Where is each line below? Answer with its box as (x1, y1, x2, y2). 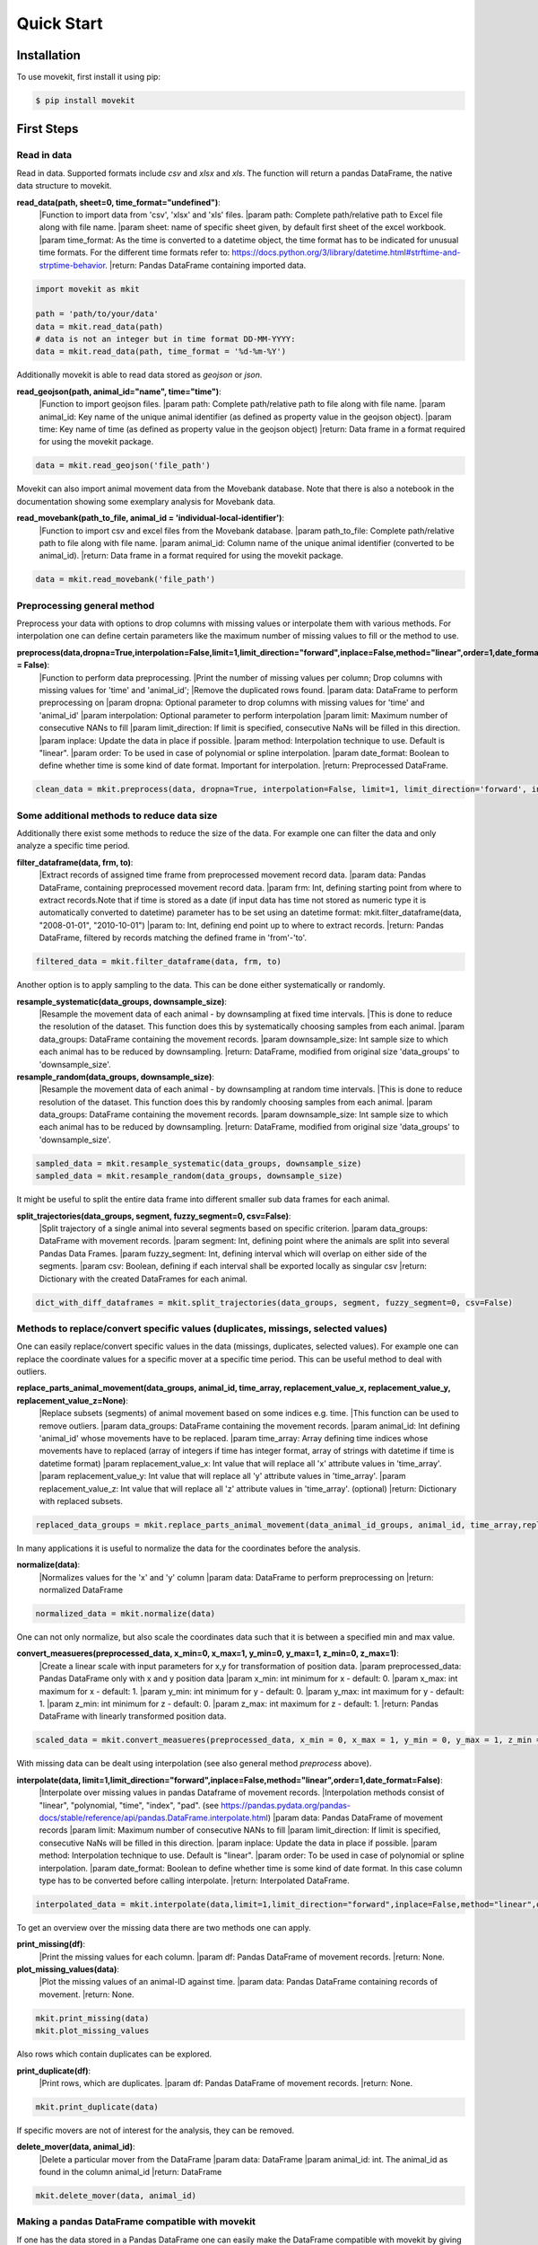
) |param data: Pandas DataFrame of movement (267, 1812, 444, 1823)
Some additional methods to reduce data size (16, 809, 218, 822)
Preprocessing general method (16, 599, 155, 612)
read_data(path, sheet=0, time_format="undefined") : (16, 197, 221, 207)
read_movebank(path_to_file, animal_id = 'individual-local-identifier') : (16, 513, 284, 524)
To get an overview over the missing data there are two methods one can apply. (16, 1922, 311, 1932)
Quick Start (16, 13, 103, 33)
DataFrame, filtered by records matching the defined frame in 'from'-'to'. (39, 932, 308, 943)
